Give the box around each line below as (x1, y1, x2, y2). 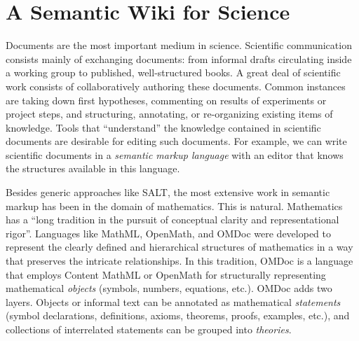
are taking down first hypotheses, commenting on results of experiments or (6, 92, 327, 107)
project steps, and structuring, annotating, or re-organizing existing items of (6, 106, 333, 121)
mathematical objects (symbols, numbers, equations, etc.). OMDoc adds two (6, 281, 332, 295)
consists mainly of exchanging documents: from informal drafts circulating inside (6, 51, 352, 66)
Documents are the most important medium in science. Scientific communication (6, 38, 352, 53)
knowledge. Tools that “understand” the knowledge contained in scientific (6, 120, 321, 134)
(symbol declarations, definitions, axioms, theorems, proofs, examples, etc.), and (6, 308, 350, 323)
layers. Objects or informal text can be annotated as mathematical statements (6, 294, 341, 309)
